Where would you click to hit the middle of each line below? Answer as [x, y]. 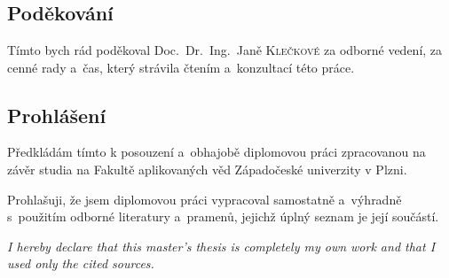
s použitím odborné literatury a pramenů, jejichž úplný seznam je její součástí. [223, 216]
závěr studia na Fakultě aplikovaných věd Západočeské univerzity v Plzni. [207, 169]
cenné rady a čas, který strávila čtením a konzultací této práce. [181, 67]
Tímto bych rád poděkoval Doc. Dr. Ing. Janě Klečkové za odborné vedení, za [225, 50]
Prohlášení [57, 115]
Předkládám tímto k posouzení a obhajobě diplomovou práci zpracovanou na [217, 152]
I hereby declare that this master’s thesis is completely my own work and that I [221, 246]
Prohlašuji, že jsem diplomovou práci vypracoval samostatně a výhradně [205, 199]
